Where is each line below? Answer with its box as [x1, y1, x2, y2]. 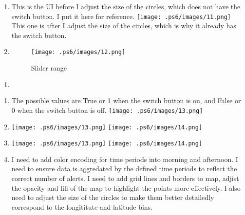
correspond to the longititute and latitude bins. [11, 201, 153, 212]
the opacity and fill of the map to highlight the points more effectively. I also [11, 182, 241, 193]
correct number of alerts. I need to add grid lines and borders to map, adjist [11, 173, 239, 183]
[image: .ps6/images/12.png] [31, 49, 126, 56]
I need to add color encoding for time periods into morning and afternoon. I [11, 154, 238, 164]
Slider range [31, 63, 67, 73]
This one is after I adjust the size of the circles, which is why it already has [11, 20, 236, 31]
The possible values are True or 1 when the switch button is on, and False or [11, 95, 241, 106]
